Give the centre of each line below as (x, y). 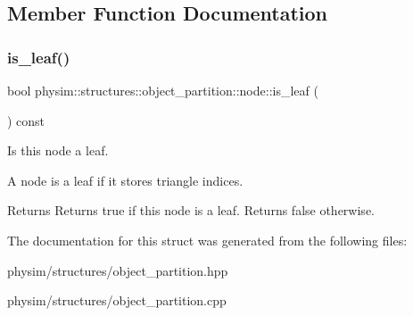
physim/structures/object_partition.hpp (118, 270)
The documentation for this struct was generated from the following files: (207, 240)
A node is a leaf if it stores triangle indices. (125, 180)
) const (26, 120)
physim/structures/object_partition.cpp (117, 300)
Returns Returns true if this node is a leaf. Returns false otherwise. (191, 210)
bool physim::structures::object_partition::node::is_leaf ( (163, 90)
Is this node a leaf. (58, 150)
